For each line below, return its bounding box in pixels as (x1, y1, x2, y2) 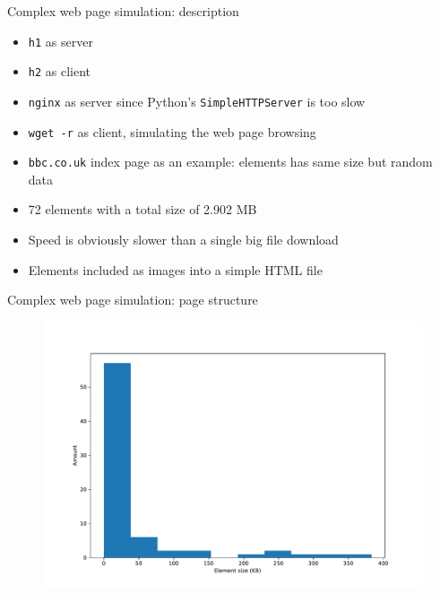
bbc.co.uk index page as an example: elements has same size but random (28, 152, 433, 171)
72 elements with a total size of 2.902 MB (28, 200, 257, 219)
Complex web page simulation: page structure (7, 290, 258, 309)
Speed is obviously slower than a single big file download (28, 230, 339, 249)
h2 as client (28, 62, 91, 81)
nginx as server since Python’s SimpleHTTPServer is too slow (28, 91, 366, 110)
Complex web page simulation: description (7, 2, 239, 20)
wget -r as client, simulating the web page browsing (28, 122, 316, 141)
